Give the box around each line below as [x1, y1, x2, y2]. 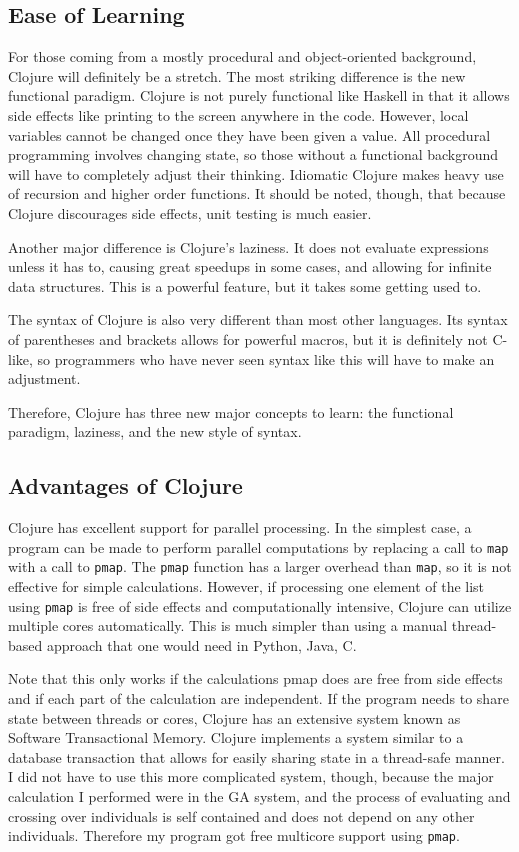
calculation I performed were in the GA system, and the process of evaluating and [8, 786, 511, 806]
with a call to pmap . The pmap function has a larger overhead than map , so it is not [8, 556, 512, 577]
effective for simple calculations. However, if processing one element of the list [8, 576, 485, 596]
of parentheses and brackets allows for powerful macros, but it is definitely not [8, 328, 488, 349]
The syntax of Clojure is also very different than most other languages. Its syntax [8, 309, 508, 330]
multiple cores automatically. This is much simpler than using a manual [8, 615, 448, 636]
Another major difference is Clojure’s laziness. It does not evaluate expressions [8, 236, 489, 257]
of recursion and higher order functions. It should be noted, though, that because [8, 183, 506, 204]
